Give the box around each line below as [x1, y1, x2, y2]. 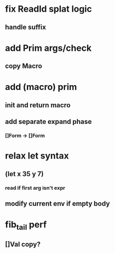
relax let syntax [5, 150, 69, 161]
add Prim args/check [5, 43, 92, 53]
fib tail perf [5, 219, 47, 232]
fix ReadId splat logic [5, 3, 92, 15]
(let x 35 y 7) [5, 170, 44, 178]
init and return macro [5, 101, 71, 109]
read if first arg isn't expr [5, 184, 66, 191]
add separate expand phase [5, 117, 92, 126]
